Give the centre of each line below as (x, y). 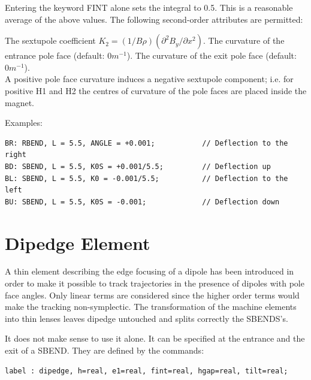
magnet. (19, 102)
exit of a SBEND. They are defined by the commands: (105, 350)
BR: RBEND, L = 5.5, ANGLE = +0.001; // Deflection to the (147, 143)
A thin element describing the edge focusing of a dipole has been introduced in (150, 271)
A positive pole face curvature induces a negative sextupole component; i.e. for (149, 79)
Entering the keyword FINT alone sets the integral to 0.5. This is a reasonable (149, 7)
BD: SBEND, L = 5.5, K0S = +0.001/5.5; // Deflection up (138, 166)
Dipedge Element (78, 242)
